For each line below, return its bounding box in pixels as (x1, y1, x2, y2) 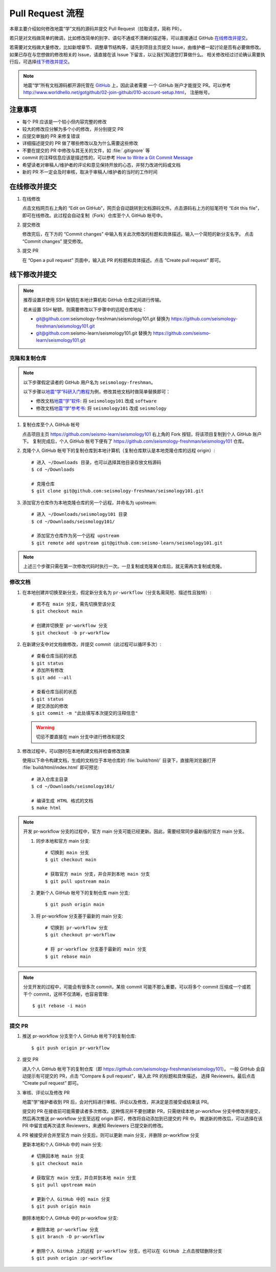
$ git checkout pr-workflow (45, 932, 116, 938)
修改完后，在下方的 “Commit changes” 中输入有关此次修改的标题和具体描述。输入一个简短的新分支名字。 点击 (22, 231, 254, 237)
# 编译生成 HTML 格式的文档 (31, 798, 94, 803)
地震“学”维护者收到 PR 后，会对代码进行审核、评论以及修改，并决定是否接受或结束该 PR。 (22, 1099, 212, 1105)
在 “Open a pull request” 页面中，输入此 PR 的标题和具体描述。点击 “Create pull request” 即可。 (22, 257, 224, 263)
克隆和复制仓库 (9, 355, 47, 362)
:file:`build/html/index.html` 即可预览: (22, 764, 100, 771)
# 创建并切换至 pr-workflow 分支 (31, 623, 108, 629)
